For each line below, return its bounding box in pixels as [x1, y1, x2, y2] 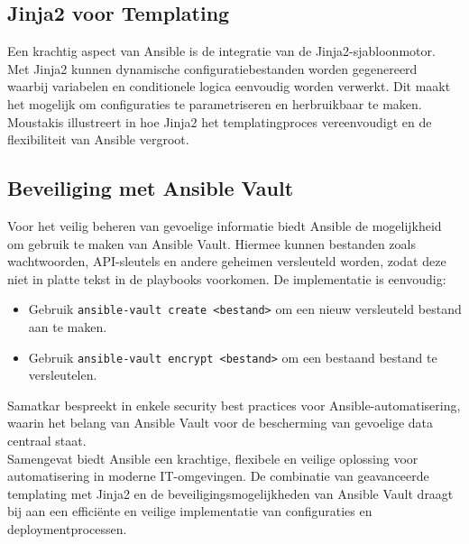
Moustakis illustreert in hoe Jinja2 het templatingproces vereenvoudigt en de [7, 112, 432, 131]
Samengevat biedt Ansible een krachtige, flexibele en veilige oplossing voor [7, 448, 418, 467]
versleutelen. [28, 365, 97, 384]
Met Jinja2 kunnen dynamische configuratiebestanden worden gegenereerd [7, 59, 418, 78]
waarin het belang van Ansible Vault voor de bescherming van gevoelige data [7, 413, 433, 432]
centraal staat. [7, 431, 87, 450]
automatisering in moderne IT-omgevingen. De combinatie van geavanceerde [7, 466, 429, 485]
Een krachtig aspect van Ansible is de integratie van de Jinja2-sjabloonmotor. [7, 41, 436, 60]
